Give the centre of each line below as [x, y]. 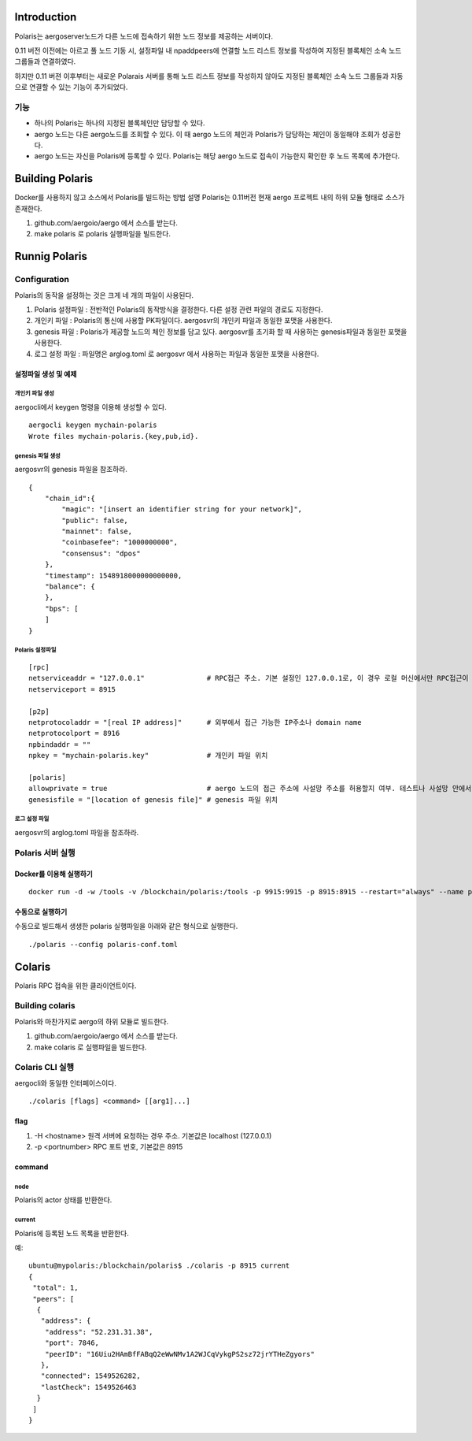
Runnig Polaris [51, 256]
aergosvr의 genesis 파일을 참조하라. [71, 470]
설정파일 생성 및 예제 [46, 373]
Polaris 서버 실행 [45, 852]
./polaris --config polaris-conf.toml [103, 944]
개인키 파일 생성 [35, 394]
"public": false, [95, 520]
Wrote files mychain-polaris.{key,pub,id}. [114, 436]
